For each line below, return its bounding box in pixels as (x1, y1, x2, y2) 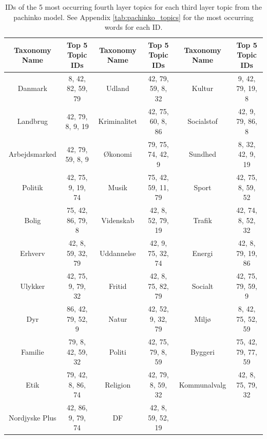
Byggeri (190, 346, 215, 357)
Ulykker (20, 280, 45, 291)
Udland (106, 83, 129, 94)
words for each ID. (104, 22, 163, 32)
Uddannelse (100, 247, 136, 258)
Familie (21, 346, 44, 357)
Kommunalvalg (179, 379, 226, 390)
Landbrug (17, 116, 48, 126)
